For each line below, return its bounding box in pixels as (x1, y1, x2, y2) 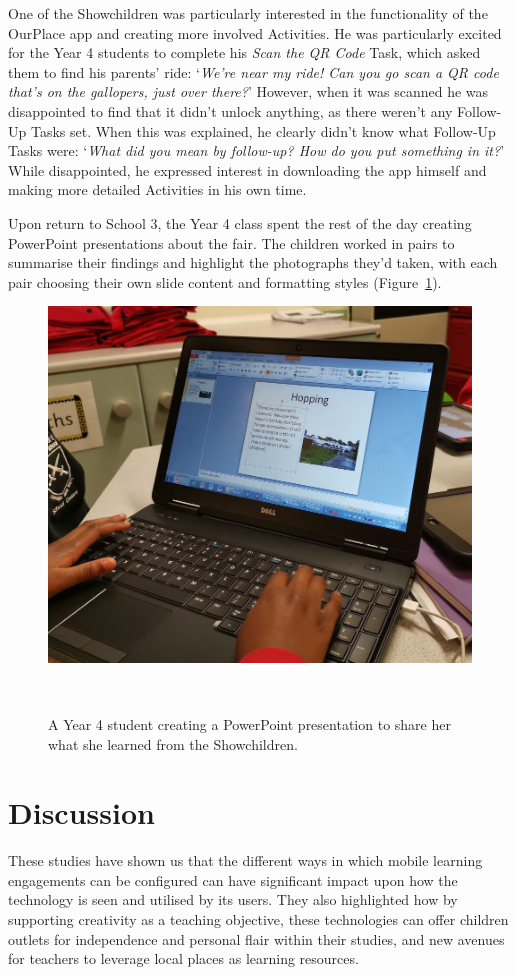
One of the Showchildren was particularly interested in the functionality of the (8, 3, 488, 23)
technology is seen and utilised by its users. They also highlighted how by (8, 889, 458, 910)
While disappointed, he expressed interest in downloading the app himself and (8, 159, 487, 180)
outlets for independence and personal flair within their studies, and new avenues (8, 928, 505, 949)
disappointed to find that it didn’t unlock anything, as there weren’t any (8, 100, 453, 121)
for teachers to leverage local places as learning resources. (8, 948, 359, 969)
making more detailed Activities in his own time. (8, 179, 307, 200)
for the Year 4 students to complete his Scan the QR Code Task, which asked (8, 42, 481, 63)
